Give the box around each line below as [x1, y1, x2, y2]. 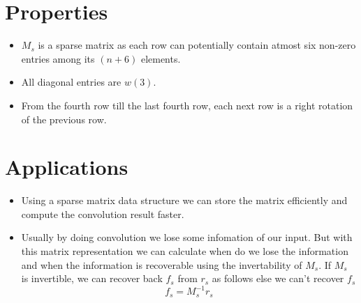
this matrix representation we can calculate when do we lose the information [21, 244, 348, 258]
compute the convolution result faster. [21, 206, 184, 221]
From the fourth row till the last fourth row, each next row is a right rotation [21, 98, 353, 112]
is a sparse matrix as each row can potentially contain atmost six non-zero [38, 38, 356, 52]
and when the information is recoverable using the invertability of [21, 257, 302, 272]
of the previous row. [21, 111, 107, 126]
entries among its [21, 51, 95, 65]
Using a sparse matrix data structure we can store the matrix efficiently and [21, 193, 348, 208]
